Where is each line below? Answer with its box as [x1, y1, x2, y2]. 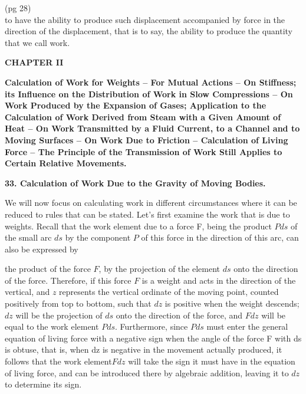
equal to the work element [5, 320, 99, 333]
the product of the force [5, 262, 91, 275]
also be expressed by [5, 242, 78, 255]
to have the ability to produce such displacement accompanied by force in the [5, 13, 285, 25]
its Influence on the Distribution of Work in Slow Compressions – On [5, 87, 293, 100]
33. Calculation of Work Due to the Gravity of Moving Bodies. [5, 176, 266, 189]
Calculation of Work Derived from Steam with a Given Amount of [5, 110, 281, 123]
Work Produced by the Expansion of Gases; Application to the [5, 99, 266, 111]
